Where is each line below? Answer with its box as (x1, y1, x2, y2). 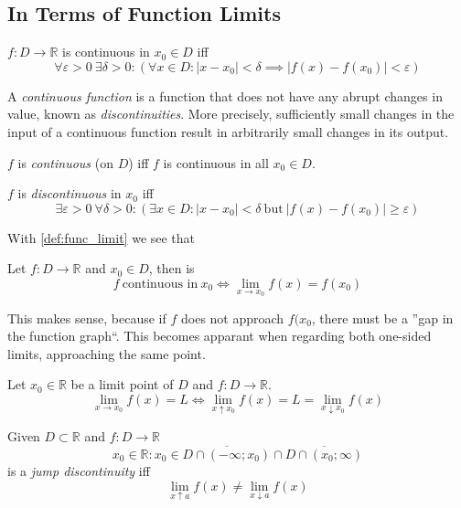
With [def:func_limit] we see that (7, 228, 196, 247)
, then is (148, 259, 195, 278)
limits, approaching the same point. (7, 344, 206, 363)
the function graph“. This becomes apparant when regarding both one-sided (7, 326, 432, 345)
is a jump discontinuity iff (7, 460, 150, 480)
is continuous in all (163, 153, 269, 172)
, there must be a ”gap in (311, 308, 454, 327)
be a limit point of (70, 375, 174, 394)
